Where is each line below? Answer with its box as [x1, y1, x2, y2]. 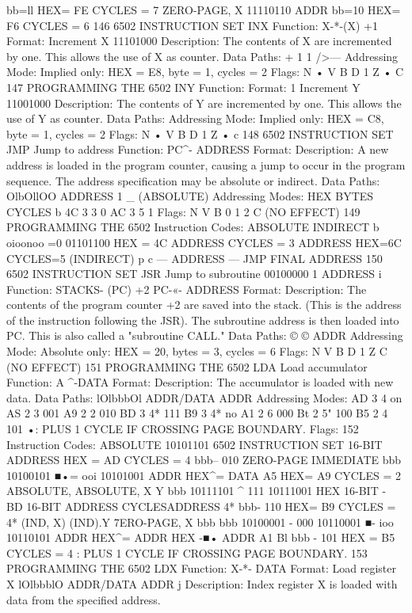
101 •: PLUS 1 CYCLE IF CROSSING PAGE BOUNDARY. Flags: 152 [6, 421, 359, 437]
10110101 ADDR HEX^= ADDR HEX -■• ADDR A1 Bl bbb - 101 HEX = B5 [6, 529, 395, 546]
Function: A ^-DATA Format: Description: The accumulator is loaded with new [6, 374, 394, 390]
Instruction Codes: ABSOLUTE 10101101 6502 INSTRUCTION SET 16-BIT [6, 436, 383, 452]
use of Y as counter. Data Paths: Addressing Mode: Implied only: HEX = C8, [6, 110, 384, 127]
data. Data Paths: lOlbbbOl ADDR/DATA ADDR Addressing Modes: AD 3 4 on [6, 389, 402, 405]
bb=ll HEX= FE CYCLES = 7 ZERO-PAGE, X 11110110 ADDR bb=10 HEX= [6, 2, 401, 17]
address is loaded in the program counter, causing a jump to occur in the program [6, 156, 406, 173]
